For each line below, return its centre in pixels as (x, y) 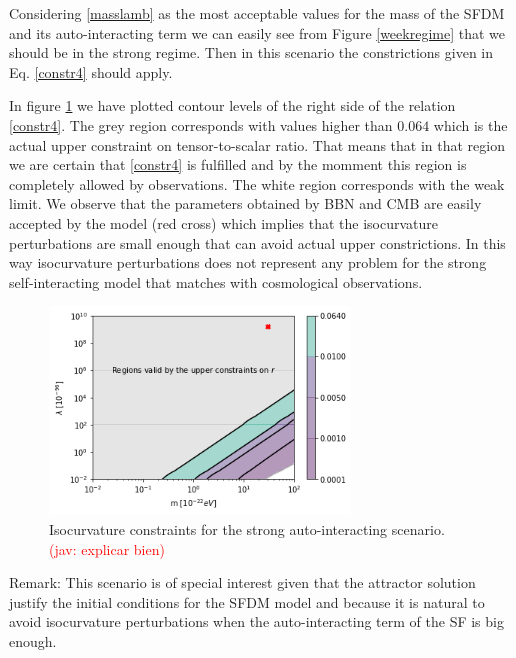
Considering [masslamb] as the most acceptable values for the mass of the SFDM (257, 13)
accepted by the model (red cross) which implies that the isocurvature (223, 222)
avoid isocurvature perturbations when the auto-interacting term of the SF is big (256, 621)
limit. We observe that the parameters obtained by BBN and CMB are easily (245, 203)
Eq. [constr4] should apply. (91, 71)
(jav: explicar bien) (107, 548)
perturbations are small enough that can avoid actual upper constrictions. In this (257, 242)
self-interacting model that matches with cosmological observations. (216, 281)
